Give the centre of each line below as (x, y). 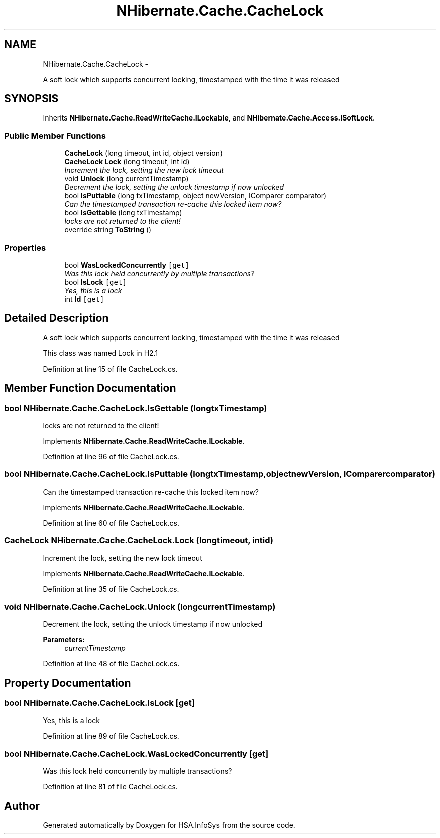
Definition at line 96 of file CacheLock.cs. (111, 457)
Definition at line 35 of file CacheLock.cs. (111, 589)
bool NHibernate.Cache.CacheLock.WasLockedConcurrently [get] (136, 753)
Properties (25, 247)
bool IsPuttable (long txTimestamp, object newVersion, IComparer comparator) (196, 196)
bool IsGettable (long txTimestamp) (123, 213)
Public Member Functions (55, 135)
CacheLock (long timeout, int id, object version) (144, 153)
